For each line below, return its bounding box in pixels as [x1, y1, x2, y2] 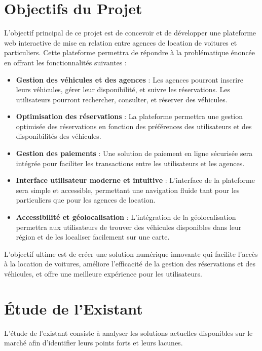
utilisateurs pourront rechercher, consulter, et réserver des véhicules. [16, 94, 228, 104]
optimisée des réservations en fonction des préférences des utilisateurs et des [16, 121, 252, 131]
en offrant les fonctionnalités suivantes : [4, 57, 127, 67]
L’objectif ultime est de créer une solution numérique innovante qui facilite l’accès [4, 248, 258, 259]
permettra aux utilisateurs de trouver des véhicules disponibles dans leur [16, 221, 242, 232]
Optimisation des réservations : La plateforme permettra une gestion [16, 111, 243, 122]
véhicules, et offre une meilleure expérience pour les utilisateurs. [4, 268, 202, 279]
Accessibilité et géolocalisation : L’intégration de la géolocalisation [16, 212, 236, 222]
